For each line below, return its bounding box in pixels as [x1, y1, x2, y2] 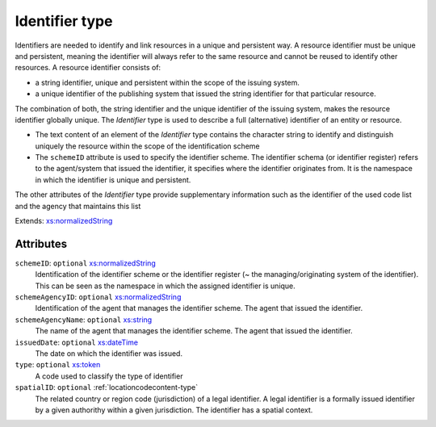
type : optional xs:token [15, 360, 101, 370]
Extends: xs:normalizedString [15, 216, 113, 226]
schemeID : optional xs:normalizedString [15, 258, 157, 268]
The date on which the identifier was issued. [35, 349, 183, 358]
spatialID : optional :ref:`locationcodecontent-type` [15, 383, 198, 392]
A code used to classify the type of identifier [35, 371, 183, 381]
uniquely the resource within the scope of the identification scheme [35, 141, 260, 151]
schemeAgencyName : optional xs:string [15, 315, 153, 324]
